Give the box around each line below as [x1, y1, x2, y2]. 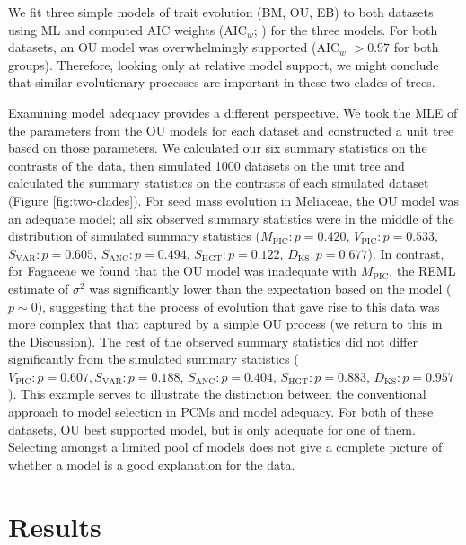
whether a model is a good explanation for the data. [8, 454, 295, 473]
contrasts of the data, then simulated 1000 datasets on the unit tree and [8, 155, 405, 174]
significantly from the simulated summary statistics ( [8, 349, 299, 368]
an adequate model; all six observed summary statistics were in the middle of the [8, 208, 454, 227]
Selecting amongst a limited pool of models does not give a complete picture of [8, 437, 443, 456]
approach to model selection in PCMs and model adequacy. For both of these [8, 402, 434, 421]
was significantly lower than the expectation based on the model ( [89, 278, 452, 297]
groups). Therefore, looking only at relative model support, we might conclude [8, 55, 439, 74]
